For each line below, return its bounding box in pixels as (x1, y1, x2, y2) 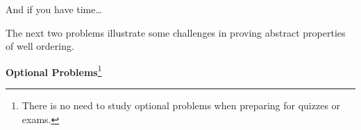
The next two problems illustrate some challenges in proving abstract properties (6, 25, 346, 39)
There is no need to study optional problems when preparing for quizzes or (22, 98, 341, 113)
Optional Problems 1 (6, 62, 102, 79)
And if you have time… (6, 2, 102, 16)
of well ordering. (6, 39, 74, 53)
